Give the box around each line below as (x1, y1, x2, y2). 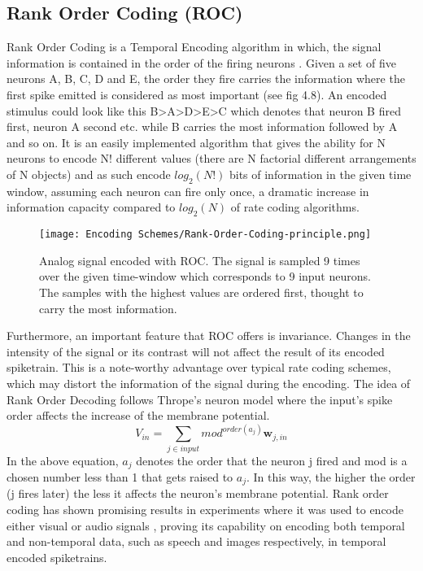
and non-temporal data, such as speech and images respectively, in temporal (7, 533, 386, 550)
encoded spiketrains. (7, 548, 107, 565)
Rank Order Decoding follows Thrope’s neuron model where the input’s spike (7, 390, 393, 408)
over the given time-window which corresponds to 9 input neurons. (39, 268, 371, 285)
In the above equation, (7, 451, 119, 469)
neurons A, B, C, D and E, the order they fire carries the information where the (7, 70, 405, 87)
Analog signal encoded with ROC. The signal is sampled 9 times (39, 251, 360, 268)
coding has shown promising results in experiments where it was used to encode (7, 501, 404, 518)
